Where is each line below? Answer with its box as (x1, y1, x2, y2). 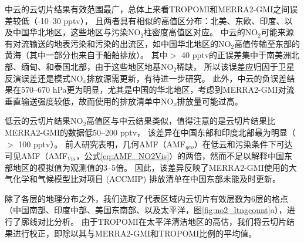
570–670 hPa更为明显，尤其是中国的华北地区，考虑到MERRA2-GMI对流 (21, 83, 295, 96)
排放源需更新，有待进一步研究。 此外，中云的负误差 (86, 72, 287, 84)
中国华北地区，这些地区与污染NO (12, 26, 141, 38)
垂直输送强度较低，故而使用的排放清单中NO (5, 95, 174, 107)
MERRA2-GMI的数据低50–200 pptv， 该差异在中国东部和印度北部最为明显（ (5, 126, 296, 138)
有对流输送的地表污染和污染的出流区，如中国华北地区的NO (5, 37, 231, 49)
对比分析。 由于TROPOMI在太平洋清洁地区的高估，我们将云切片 (37, 215, 286, 227)
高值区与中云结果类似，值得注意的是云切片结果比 (86, 114, 276, 127)
